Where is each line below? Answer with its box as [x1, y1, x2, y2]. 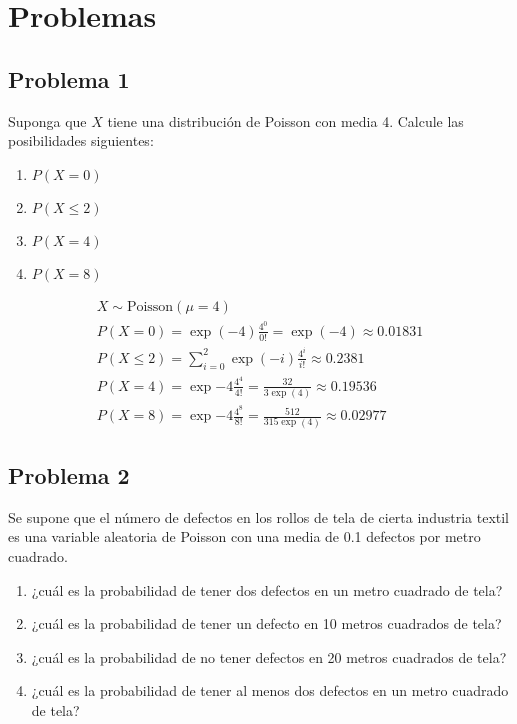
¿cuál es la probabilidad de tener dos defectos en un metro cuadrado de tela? [31, 579, 503, 600]
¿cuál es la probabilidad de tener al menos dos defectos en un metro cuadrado [31, 680, 509, 701]
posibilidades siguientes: [8, 130, 154, 151]
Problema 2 [8, 459, 130, 490]
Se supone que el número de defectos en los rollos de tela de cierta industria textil [8, 506, 510, 527]
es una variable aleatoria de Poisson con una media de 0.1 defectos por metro [8, 526, 481, 547]
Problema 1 [8, 63, 130, 94]
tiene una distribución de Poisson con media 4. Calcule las [107, 110, 464, 131]
